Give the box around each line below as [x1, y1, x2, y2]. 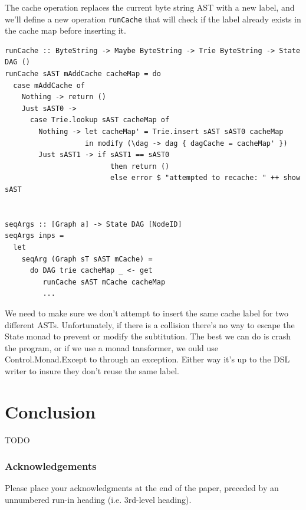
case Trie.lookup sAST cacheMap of [29, 116, 170, 125]
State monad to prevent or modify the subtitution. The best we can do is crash [5, 330, 291, 342]
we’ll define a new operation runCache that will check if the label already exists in [5, 12, 301, 25]
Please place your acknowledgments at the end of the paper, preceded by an [5, 482, 279, 494]
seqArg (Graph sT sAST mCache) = [21, 254, 153, 263]
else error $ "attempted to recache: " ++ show [110, 174, 301, 182]
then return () [110, 162, 170, 171]
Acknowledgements [5, 459, 97, 473]
